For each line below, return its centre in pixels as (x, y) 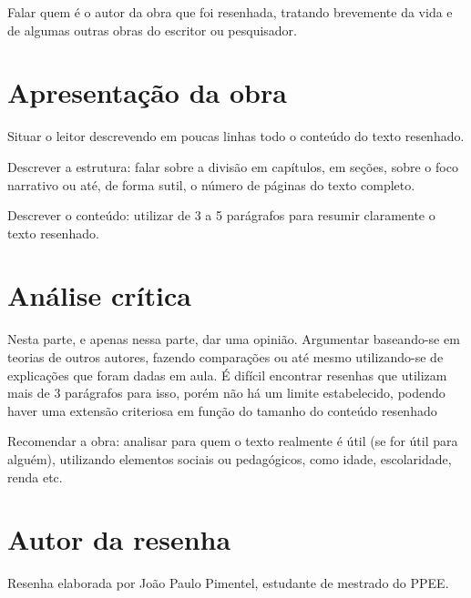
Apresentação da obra (147, 92)
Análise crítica (99, 295)
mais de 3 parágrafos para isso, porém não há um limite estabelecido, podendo (226, 393)
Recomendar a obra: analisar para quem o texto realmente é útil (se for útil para (233, 441)
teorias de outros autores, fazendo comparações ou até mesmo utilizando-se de (225, 357)
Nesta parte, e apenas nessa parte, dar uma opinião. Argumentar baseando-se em (234, 339)
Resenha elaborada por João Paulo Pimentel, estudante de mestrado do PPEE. (228, 583)
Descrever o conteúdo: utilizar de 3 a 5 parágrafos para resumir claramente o (221, 215)
